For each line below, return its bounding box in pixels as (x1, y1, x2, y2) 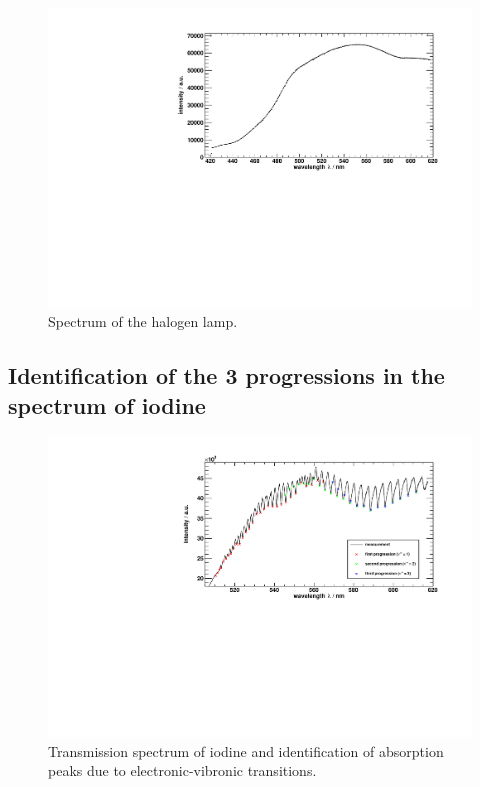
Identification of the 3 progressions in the (8, 360, 445, 391)
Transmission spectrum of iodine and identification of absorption (48, 740, 444, 761)
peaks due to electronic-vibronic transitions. (48, 760, 317, 781)
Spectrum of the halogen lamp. (48, 311, 238, 332)
